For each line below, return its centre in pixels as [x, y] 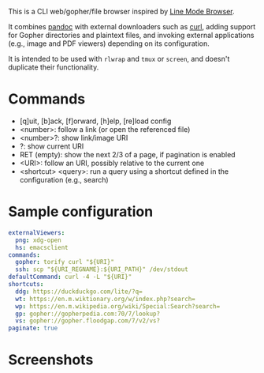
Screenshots [51, 360]
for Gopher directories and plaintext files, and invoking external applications [131, 35]
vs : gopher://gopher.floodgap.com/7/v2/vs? [87, 321]
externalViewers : [37, 232]
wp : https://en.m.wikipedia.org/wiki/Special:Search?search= [118, 306]
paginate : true [33, 328]
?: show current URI [52, 146]
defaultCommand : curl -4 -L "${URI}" [70, 277]
